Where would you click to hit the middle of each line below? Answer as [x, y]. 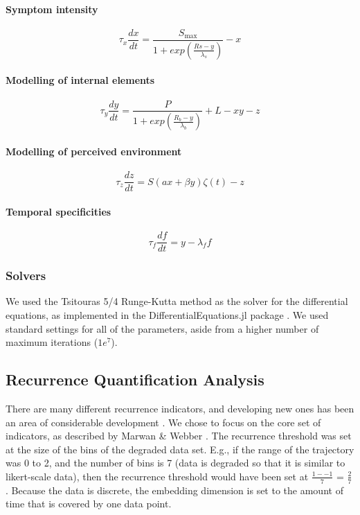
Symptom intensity [52, 9]
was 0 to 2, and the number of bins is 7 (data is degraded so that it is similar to [175, 463]
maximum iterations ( [52, 342]
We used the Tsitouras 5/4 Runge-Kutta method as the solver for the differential [177, 301]
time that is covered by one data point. [89, 504]
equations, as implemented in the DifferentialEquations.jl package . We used [167, 314]
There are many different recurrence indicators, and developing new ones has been [180, 408]
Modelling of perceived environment [94, 151]
